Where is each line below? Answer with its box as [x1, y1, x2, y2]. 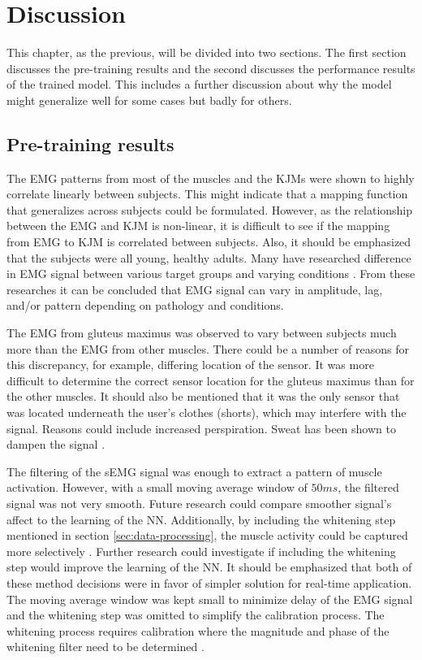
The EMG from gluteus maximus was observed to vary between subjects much [6, 324, 397, 341]
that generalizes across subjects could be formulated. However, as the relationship [6, 201, 413, 218]
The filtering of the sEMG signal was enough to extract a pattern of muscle [6, 462, 382, 480]
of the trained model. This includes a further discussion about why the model [6, 76, 392, 93]
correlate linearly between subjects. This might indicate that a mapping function [6, 185, 408, 202]
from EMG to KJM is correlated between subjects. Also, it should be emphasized [6, 233, 411, 250]
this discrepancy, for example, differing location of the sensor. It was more [6, 356, 374, 373]
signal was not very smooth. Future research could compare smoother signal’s [6, 494, 392, 511]
